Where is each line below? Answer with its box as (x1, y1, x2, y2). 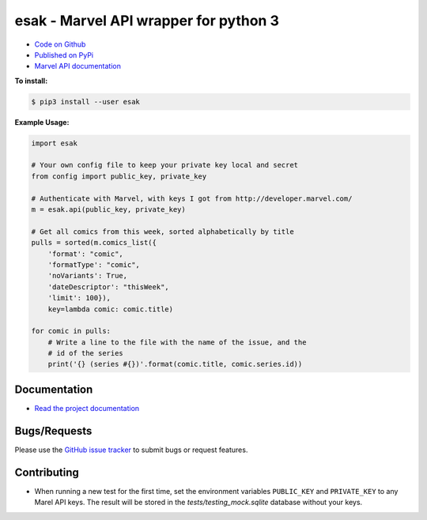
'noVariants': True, (47, 271, 128, 281)
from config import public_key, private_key (31, 171, 207, 181)
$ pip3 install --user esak (31, 97, 140, 106)
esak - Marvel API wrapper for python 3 (14, 12, 280, 29)
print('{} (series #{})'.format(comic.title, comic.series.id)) (47, 360, 303, 369)
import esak (31, 138, 78, 148)
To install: (14, 76, 48, 85)
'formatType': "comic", (47, 260, 140, 269)
